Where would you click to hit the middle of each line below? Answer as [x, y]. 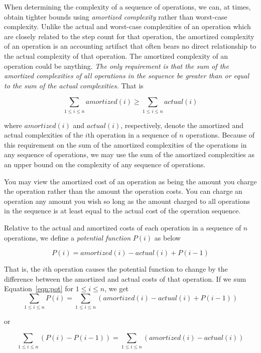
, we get [117, 288]
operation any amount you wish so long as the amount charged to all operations [127, 201]
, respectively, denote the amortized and [182, 125]
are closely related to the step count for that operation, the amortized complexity [129, 36]
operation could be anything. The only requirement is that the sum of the [116, 66]
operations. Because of [220, 135]
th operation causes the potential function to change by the [136, 269]
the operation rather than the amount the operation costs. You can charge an [123, 191]
